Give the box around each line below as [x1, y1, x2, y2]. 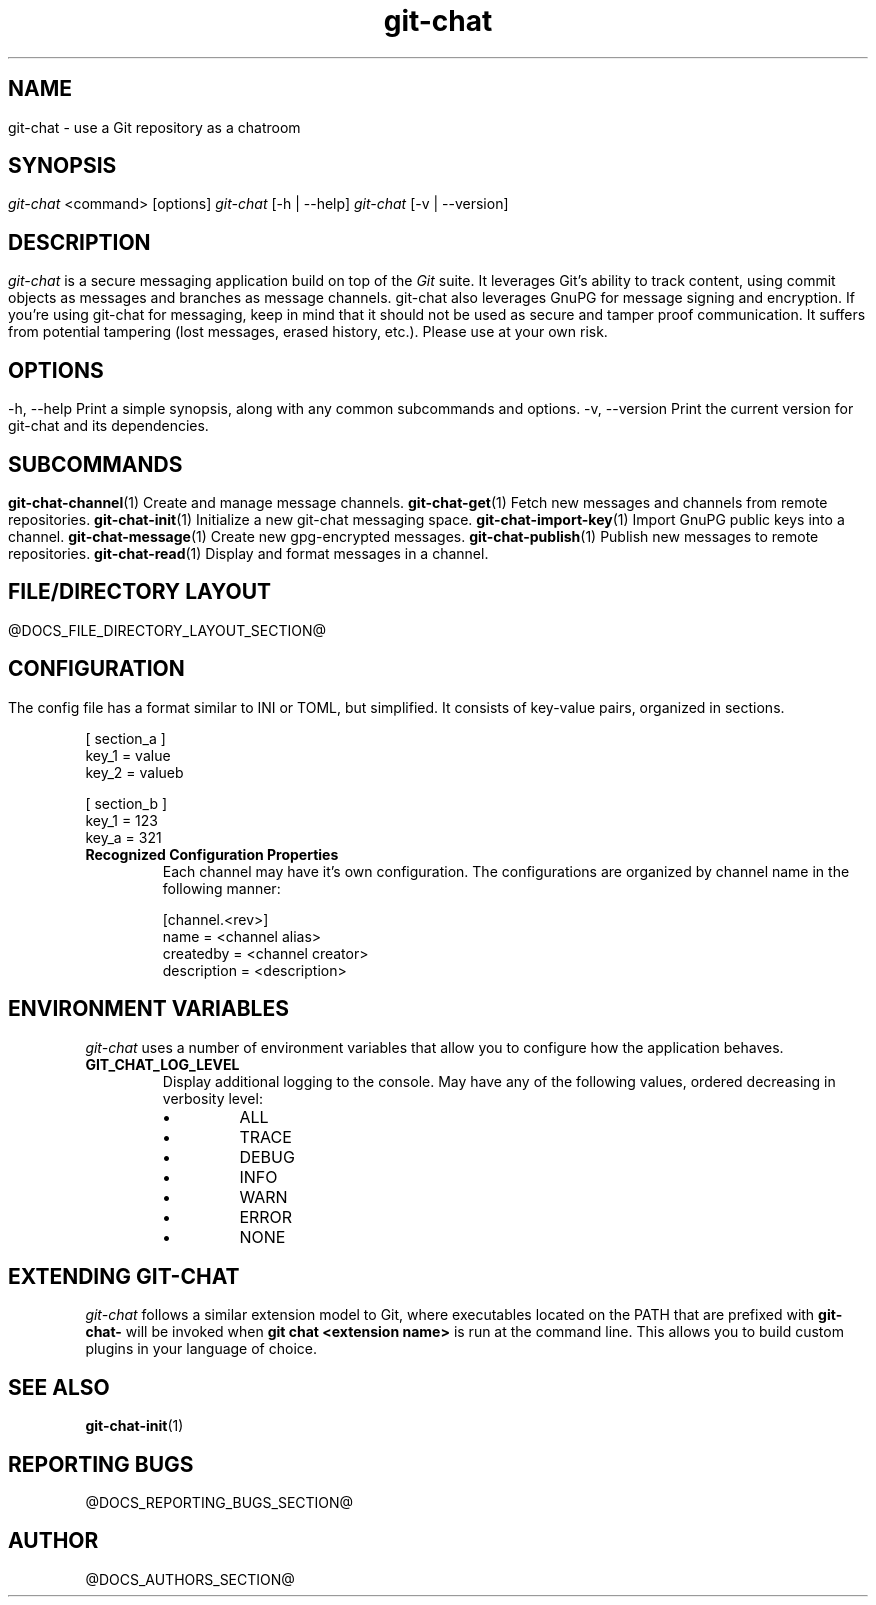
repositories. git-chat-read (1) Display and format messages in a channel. [8, 544, 489, 562]
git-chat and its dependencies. [8, 417, 209, 435]
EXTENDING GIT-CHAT [8, 1263, 240, 1289]
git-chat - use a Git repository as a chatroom [8, 118, 301, 136]
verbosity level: [162, 1089, 263, 1107]
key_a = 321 [85, 828, 162, 846]
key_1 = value [85, 746, 171, 764]
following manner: [162, 879, 281, 897]
